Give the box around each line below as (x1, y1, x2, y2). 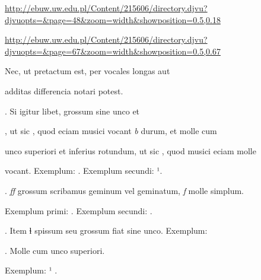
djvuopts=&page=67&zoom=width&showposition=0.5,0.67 (5, 44, 221, 57)
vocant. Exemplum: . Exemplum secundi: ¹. (5, 164, 163, 177)
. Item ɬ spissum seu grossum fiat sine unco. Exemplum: (5, 224, 208, 237)
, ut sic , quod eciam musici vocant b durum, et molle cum (5, 125, 217, 137)
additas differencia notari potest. (5, 84, 123, 97)
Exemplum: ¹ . (5, 264, 58, 276)
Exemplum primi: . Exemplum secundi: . (5, 204, 152, 217)
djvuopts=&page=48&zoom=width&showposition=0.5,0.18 (5, 13, 221, 26)
